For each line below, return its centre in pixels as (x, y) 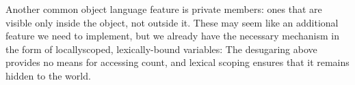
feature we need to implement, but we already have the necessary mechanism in (172, 36)
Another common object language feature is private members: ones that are (164, 9)
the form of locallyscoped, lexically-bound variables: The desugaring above (161, 49)
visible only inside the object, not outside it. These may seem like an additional (172, 22)
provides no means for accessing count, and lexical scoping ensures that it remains (177, 62)
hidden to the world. (48, 75)
